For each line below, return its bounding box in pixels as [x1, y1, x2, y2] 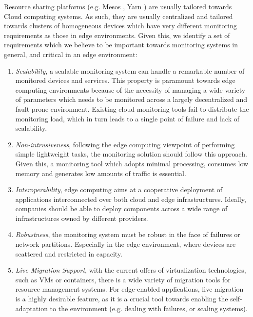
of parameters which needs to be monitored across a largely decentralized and [15, 94, 248, 104]
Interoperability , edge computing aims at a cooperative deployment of [15, 184, 223, 195]
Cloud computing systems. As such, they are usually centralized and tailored [4, 11, 233, 21]
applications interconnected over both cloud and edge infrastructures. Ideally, [15, 194, 246, 204]
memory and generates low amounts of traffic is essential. [15, 168, 186, 178]
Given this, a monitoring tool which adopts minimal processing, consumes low [15, 158, 249, 168]
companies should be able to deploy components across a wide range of [15, 203, 228, 214]
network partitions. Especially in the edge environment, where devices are [15, 239, 236, 249]
